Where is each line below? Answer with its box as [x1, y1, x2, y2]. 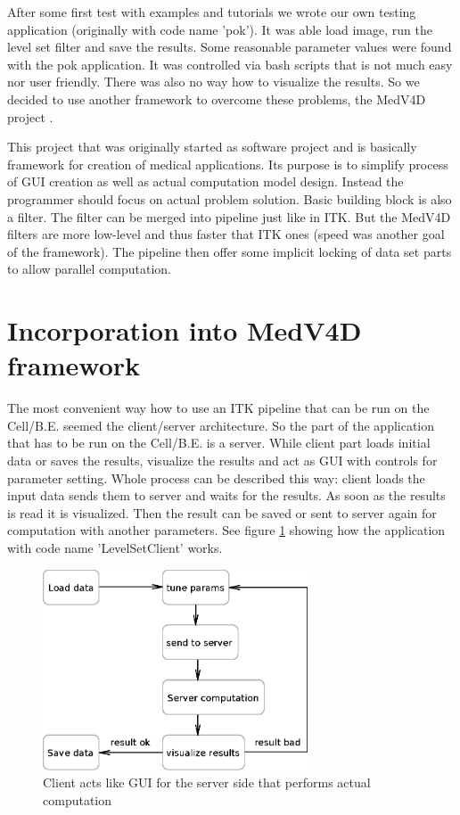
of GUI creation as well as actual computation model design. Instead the [7, 172, 404, 191]
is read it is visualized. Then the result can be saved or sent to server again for [7, 503, 437, 522]
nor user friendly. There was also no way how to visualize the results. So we [7, 72, 420, 91]
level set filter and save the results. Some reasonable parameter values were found [7, 37, 452, 56]
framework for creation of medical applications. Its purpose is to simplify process [7, 154, 448, 173]
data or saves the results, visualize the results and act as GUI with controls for [7, 451, 438, 469]
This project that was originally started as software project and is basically [7, 137, 417, 156]
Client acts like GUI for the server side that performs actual [43, 773, 371, 792]
